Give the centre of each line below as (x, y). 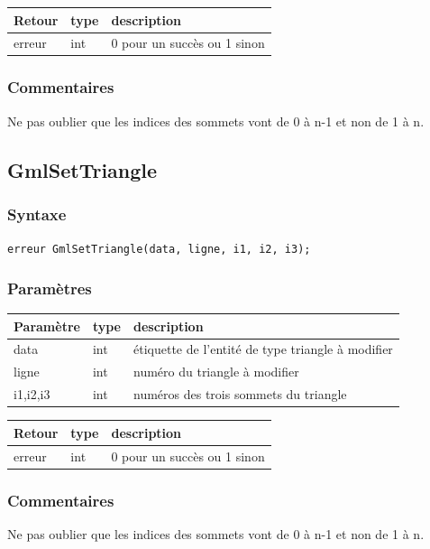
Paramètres (50, 288)
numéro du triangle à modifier (216, 372)
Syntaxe (37, 214)
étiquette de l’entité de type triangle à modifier (263, 349)
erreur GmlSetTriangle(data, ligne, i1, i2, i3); (159, 250)
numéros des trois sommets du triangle (240, 394)
